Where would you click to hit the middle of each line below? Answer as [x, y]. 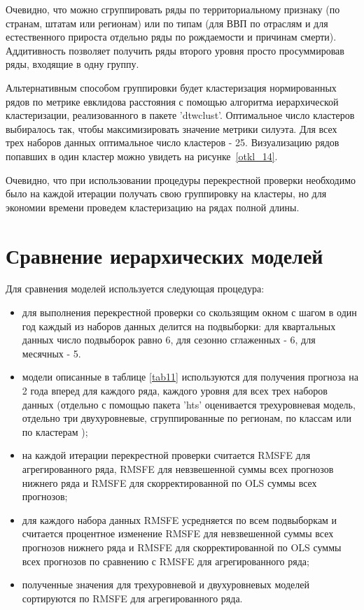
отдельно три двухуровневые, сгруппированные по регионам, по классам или [187, 418]
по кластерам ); [55, 431]
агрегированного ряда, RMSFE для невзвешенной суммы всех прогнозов [178, 468]
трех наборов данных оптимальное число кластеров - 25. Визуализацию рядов [173, 142]
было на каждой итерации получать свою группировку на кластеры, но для [166, 193]
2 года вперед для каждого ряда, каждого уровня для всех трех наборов [175, 390]
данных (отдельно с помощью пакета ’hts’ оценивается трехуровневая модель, [189, 404]
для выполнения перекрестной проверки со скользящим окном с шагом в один [189, 312]
